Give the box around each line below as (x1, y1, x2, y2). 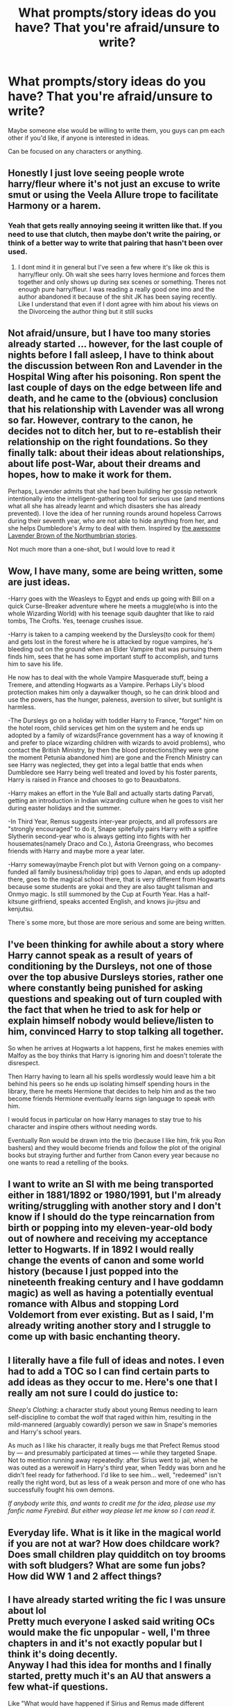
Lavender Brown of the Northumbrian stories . (8, 531, 137, 540)
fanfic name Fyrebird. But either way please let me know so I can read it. (8, 1507, 216, 1515)
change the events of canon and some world (8, 1254, 204, 1266)
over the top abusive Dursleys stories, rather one (8, 971, 224, 983)
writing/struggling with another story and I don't (8, 1200, 221, 1212)
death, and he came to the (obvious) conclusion (8, 393, 218, 404)
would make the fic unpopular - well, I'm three (8, 1627, 211, 1639)
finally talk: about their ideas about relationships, (8, 447, 225, 459)
